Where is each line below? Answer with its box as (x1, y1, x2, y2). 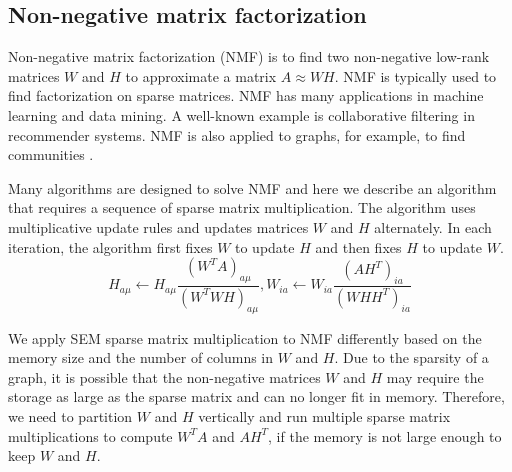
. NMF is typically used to (334, 65, 497, 86)
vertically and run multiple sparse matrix (198, 405, 451, 426)
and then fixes (315, 236, 402, 257)
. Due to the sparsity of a (334, 347, 489, 368)
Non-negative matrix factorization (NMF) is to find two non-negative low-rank (8, 46, 490, 67)
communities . (8, 144, 94, 165)
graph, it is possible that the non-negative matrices (8, 366, 321, 387)
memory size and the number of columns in (8, 347, 274, 368)
